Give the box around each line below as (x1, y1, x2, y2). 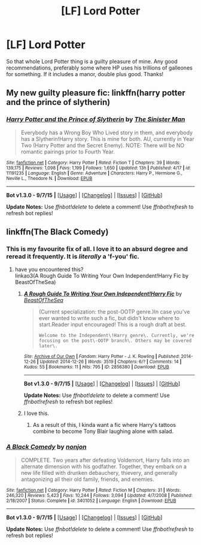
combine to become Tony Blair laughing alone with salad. (32, 427, 174, 435)
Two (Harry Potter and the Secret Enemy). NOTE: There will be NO (20, 141, 184, 149)
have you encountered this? (14, 266, 84, 273)
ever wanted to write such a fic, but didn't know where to (38, 315, 179, 322)
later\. (38, 343, 58, 349)
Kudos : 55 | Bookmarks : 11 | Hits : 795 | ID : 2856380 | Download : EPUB (23, 364, 169, 370)
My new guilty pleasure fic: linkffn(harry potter (6, 88, 185, 98)
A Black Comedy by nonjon (6, 442, 87, 451)
